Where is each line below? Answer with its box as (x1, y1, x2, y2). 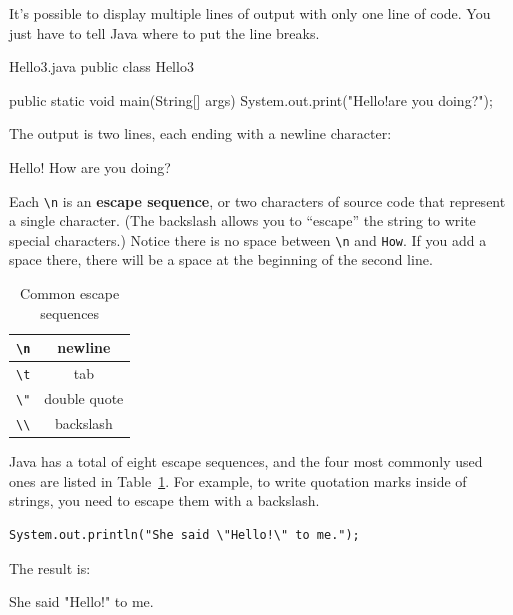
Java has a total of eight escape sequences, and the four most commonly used (9, 451, 483, 472)
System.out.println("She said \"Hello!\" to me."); (9, 527, 360, 542)
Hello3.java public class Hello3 (9, 56, 194, 77)
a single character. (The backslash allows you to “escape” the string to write (9, 210, 476, 231)
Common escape (20, 283, 120, 304)
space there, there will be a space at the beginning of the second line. (9, 249, 433, 270)
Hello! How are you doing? (9, 156, 171, 177)
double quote (44, 388, 124, 409)
